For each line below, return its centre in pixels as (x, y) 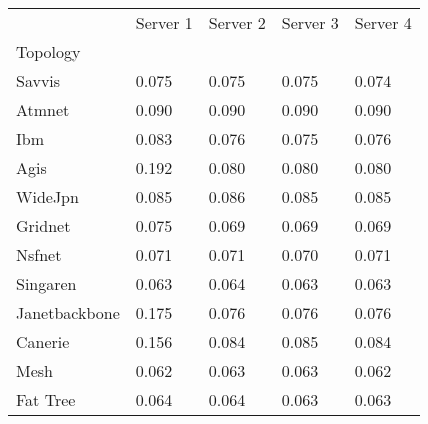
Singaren (46, 283)
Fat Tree (46, 399)
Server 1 (164, 22)
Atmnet (43, 109)
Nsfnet (39, 254)
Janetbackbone (68, 312)
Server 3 (310, 22)
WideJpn (47, 196)
